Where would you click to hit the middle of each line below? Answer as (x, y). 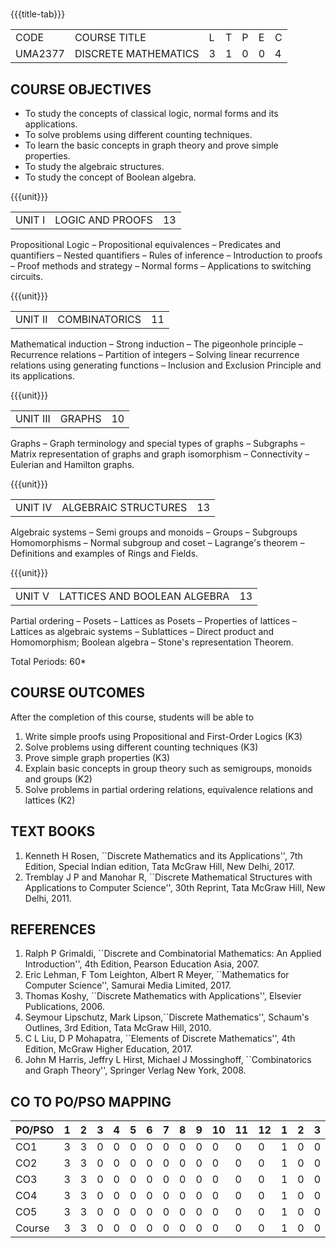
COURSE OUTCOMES (78, 693)
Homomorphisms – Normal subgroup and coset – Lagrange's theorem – (157, 542)
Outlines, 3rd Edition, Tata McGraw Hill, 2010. (118, 1028)
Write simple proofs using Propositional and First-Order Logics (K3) (163, 736)
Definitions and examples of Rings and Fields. (104, 553)
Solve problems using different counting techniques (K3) (141, 747)
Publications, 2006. (64, 1007)
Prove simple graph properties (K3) (97, 757)
